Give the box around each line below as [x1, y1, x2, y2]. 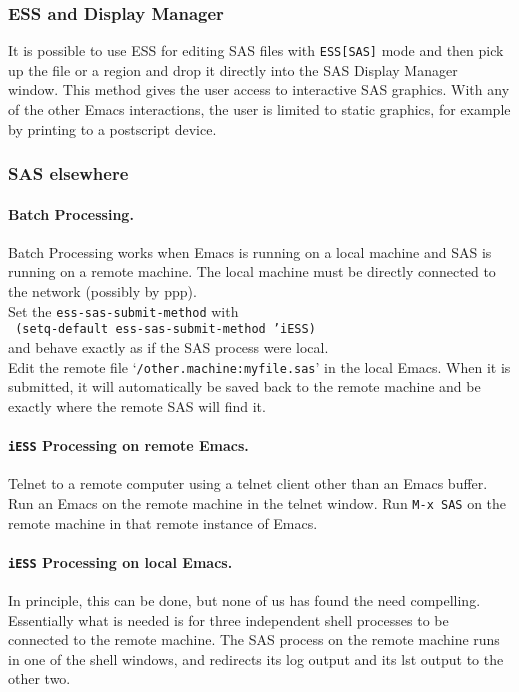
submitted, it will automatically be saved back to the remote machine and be [8, 376, 481, 397]
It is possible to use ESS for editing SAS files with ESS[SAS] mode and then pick [8, 40, 504, 61]
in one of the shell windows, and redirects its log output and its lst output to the [8, 648, 504, 669]
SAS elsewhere [8, 161, 129, 186]
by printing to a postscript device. [8, 118, 217, 139]
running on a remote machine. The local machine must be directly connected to [8, 261, 496, 282]
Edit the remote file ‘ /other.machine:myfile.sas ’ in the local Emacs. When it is [8, 356, 511, 377]
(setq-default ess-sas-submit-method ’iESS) [15, 322, 316, 337]
